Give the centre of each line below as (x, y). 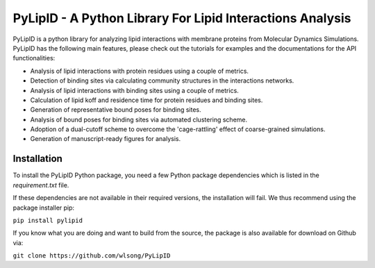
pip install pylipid (48, 220)
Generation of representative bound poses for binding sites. (116, 110)
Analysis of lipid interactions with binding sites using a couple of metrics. (134, 90)
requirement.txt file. (41, 185)
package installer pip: (44, 208)
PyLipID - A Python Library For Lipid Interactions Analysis (182, 18)
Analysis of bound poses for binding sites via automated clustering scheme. (139, 119)
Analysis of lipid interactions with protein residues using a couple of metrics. (140, 71)
